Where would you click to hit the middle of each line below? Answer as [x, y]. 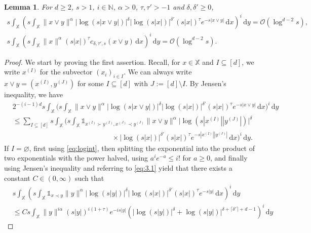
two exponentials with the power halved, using [76, 158]
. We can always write [158, 72]
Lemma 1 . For [28, 7]
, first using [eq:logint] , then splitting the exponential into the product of [142, 148]
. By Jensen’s [206, 83]
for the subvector [66, 72]
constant [17, 178]
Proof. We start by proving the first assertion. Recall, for [92, 62]
